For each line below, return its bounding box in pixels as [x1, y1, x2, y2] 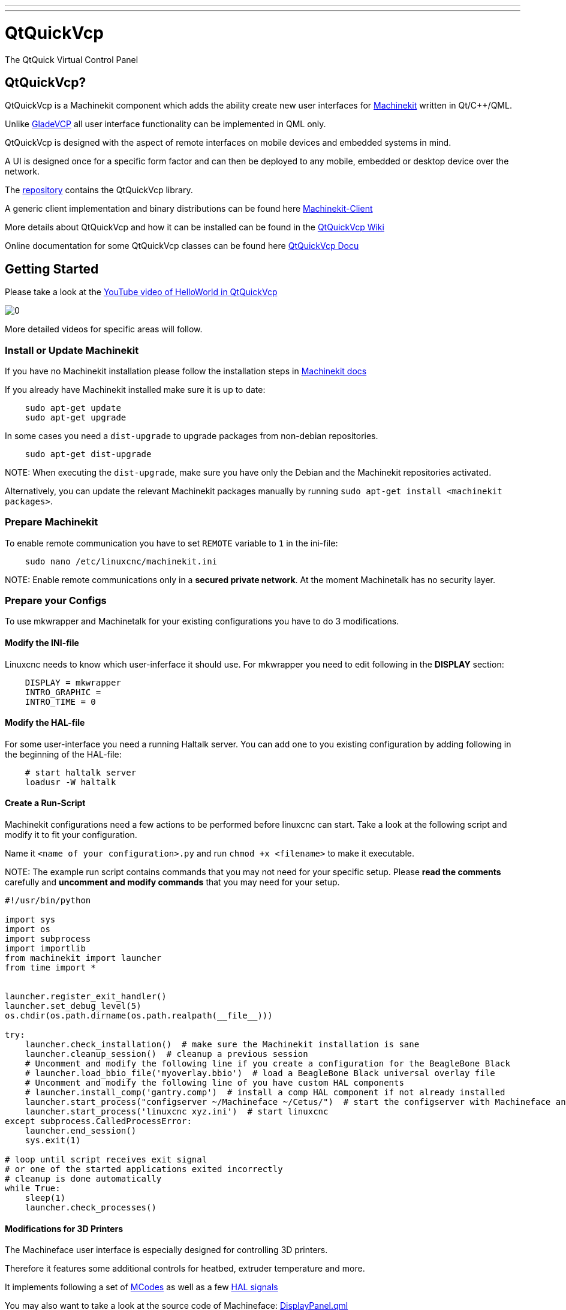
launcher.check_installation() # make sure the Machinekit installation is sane [25, 1039, 420, 1050]
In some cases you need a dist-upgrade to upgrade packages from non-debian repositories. [5, 430, 378, 441]
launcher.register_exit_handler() [5, 991, 167, 1002]
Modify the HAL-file [5, 717, 85, 728]
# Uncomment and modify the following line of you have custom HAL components [25, 1078, 404, 1088]
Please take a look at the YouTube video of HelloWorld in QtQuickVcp [5, 287, 278, 298]
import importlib [5, 944, 86, 954]
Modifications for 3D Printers [5, 1223, 124, 1234]
